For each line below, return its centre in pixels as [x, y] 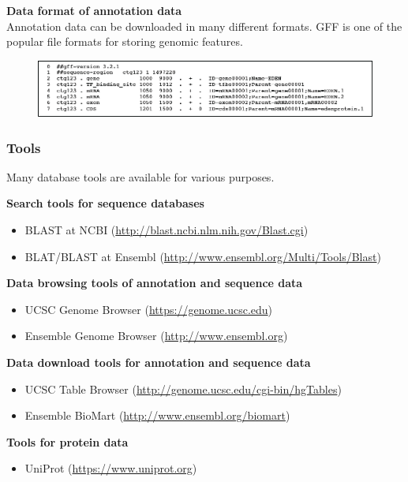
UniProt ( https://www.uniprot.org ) [111, 468]
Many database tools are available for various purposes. [140, 176]
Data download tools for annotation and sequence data [159, 362]
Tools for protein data [67, 441]
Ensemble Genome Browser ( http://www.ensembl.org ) [156, 336]
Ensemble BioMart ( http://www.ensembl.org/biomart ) [157, 415]
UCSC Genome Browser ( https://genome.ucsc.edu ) [149, 309]
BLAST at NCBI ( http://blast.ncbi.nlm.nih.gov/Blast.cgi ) [167, 230]
